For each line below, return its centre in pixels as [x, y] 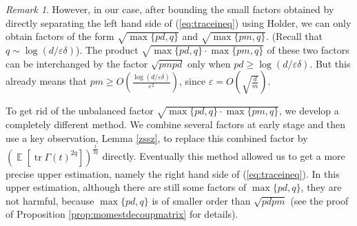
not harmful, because [50, 200]
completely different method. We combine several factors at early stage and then [176, 124]
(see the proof [319, 200]
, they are [321, 187]
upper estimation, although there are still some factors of [126, 187]
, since [192, 81]
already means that [46, 81]
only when [209, 63]
